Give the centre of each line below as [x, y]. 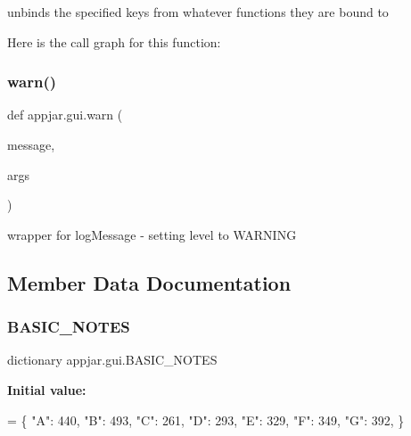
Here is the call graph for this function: [114, 41]
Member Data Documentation [149, 282]
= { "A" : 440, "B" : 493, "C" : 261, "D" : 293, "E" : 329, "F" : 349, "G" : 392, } [206, 420]
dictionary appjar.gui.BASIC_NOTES [112, 360]
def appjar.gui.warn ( [65, 115]
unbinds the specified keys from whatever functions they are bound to [198, 12]
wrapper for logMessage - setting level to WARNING [152, 234]
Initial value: [47, 389]
